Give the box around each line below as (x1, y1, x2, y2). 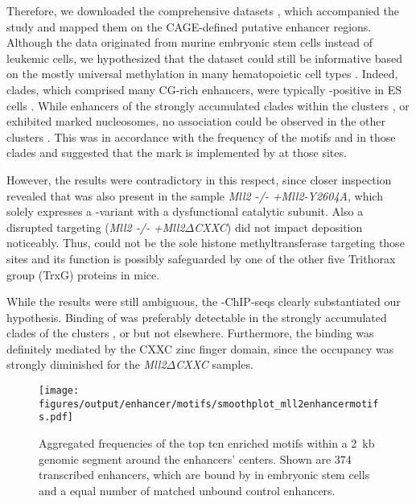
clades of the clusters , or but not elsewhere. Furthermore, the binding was (6, 324, 374, 341)
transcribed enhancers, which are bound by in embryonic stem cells (39, 466, 370, 483)
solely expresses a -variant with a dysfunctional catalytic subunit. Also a (6, 203, 364, 220)
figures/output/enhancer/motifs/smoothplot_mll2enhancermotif (39, 398, 379, 410)
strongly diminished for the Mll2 (6, 356, 167, 373)
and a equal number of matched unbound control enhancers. (39, 481, 336, 498)
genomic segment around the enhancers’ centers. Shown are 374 (39, 450, 352, 467)
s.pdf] (39, 411, 73, 423)
